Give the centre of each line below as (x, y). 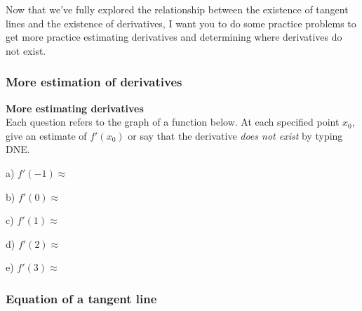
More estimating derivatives (75, 108)
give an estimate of (46, 135)
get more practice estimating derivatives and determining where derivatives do (174, 37)
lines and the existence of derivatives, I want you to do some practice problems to (181, 23)
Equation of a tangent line (81, 298)
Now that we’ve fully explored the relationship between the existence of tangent (177, 9)
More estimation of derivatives (94, 82)
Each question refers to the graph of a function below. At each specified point (173, 122)
